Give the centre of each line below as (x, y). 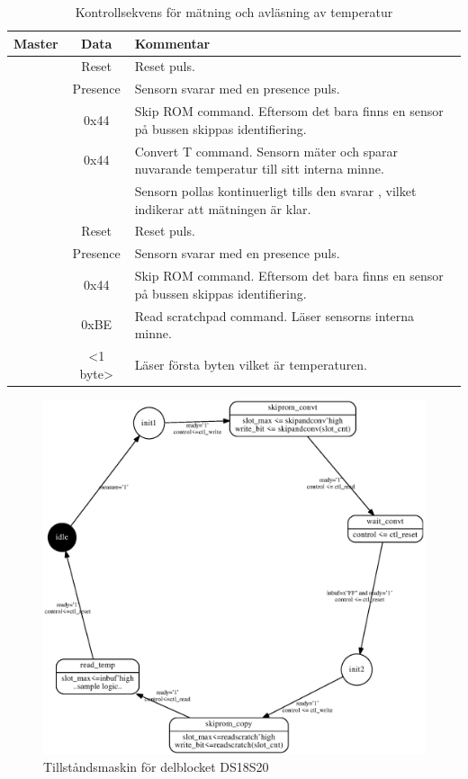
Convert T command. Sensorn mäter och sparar (266, 151)
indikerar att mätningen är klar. (223, 208)
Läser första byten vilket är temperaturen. (251, 364)
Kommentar (172, 43)
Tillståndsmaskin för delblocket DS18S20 (156, 767)
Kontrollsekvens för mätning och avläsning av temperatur (234, 12)
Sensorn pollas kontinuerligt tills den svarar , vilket (275, 191)
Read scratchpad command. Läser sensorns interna (274, 315)
